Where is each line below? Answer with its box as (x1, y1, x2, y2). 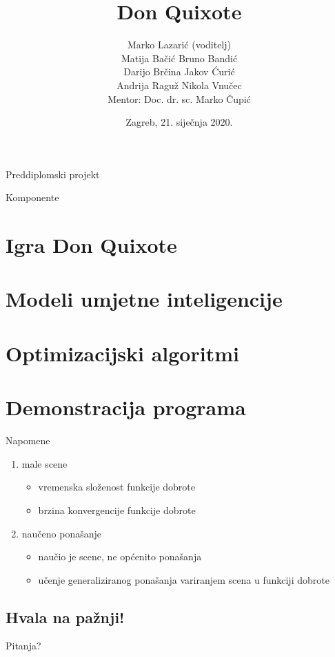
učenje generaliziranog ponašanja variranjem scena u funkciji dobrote (38, 572, 329, 587)
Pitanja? (6, 638, 41, 653)
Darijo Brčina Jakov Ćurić (123, 64, 235, 79)
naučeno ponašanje (21, 526, 102, 540)
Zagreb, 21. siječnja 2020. (125, 115, 233, 129)
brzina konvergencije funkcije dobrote (38, 502, 196, 517)
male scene (21, 456, 68, 470)
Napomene (6, 433, 50, 448)
